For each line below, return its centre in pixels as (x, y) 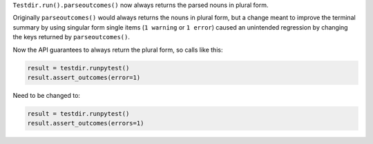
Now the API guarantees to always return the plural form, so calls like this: (118, 50)
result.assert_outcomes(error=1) (84, 77)
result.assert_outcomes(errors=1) (86, 123)
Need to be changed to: (47, 95)
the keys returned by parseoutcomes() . (71, 37)
